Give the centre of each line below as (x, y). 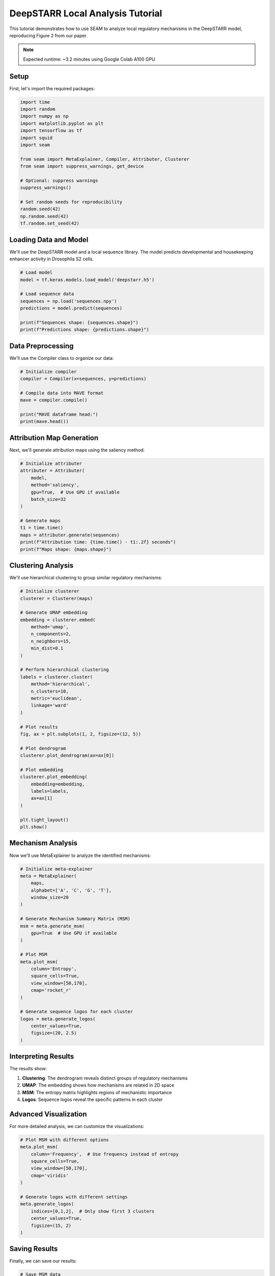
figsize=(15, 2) (51, 1225)
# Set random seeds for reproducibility (71, 202)
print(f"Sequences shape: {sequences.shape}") (79, 322)
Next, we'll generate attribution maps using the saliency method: (77, 450)
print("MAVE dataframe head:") (59, 414)
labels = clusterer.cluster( (57, 677)
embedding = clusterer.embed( (58, 620)
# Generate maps (40, 521)
